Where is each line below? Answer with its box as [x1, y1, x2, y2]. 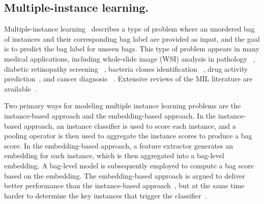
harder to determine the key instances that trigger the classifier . [4, 190, 207, 200]
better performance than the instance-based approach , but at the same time [4, 180, 245, 191]
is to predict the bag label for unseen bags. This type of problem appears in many [4, 43, 259, 54]
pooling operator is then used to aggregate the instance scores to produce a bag [4, 130, 252, 141]
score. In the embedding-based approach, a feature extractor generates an [4, 140, 233, 151]
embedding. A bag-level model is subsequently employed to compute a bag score [4, 160, 254, 170]
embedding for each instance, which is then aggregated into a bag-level [4, 150, 224, 161]
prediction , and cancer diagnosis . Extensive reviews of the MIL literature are [4, 73, 253, 84]
